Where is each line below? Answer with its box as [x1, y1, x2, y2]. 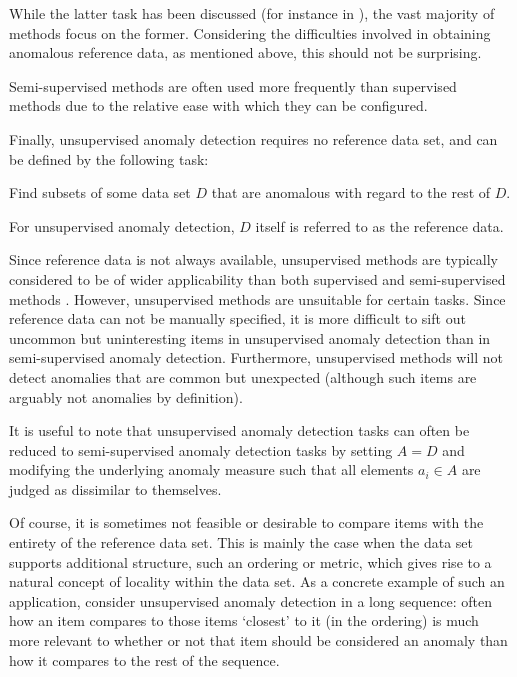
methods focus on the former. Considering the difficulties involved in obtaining [9, 22, 491, 43]
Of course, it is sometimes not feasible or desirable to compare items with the [9, 512, 484, 533]
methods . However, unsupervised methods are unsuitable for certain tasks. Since [9, 288, 506, 309]
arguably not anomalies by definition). [9, 386, 243, 407]
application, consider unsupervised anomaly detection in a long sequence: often [9, 590, 493, 611]
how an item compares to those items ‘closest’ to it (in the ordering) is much [9, 610, 479, 631]
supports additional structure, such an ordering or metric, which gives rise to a [9, 551, 492, 572]
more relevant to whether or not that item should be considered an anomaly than [9, 630, 508, 651]
